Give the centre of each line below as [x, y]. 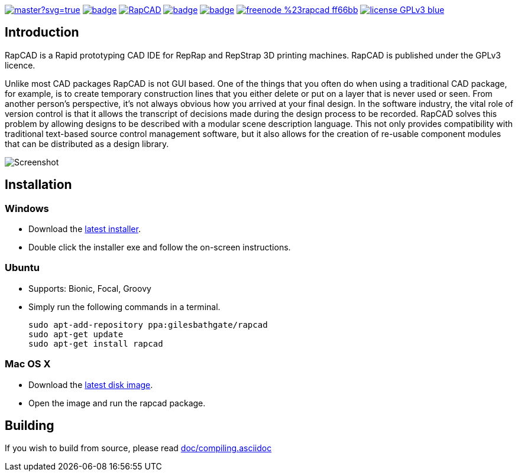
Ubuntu [22, 268]
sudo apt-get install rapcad [96, 343]
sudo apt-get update [76, 334]
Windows [27, 208]
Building [30, 425]
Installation [38, 185]
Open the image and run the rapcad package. [117, 403]
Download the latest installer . [85, 229]
